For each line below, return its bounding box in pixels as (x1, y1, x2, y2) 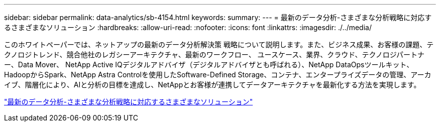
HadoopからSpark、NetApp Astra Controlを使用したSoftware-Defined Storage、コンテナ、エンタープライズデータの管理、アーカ (4, 70, 431, 79)
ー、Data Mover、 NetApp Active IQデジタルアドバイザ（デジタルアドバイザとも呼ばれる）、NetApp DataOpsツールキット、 (4, 60, 414, 69)
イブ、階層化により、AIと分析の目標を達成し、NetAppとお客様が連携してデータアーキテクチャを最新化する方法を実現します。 (4, 80, 421, 89)
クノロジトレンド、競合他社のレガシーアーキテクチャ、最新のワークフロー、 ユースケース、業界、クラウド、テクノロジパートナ (4, 50, 424, 59)
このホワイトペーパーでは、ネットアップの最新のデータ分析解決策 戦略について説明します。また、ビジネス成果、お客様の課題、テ (4, 40, 434, 49)
